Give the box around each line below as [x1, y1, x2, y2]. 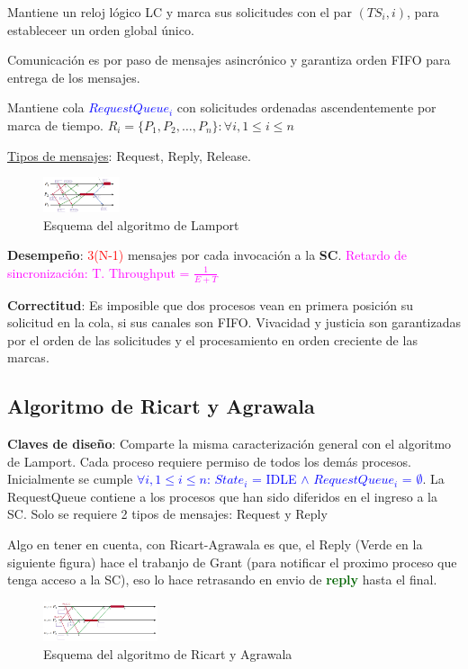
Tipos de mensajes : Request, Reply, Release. [7, 146, 251, 165]
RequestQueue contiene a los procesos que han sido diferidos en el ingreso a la [7, 486, 437, 505]
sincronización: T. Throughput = [7, 263, 190, 281]
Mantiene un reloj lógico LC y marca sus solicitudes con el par [7, 3, 352, 21]
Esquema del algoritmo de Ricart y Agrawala [43, 644, 292, 663]
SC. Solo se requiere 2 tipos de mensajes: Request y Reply [7, 504, 328, 523]
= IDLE [251, 469, 297, 488]
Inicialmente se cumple [7, 469, 133, 488]
